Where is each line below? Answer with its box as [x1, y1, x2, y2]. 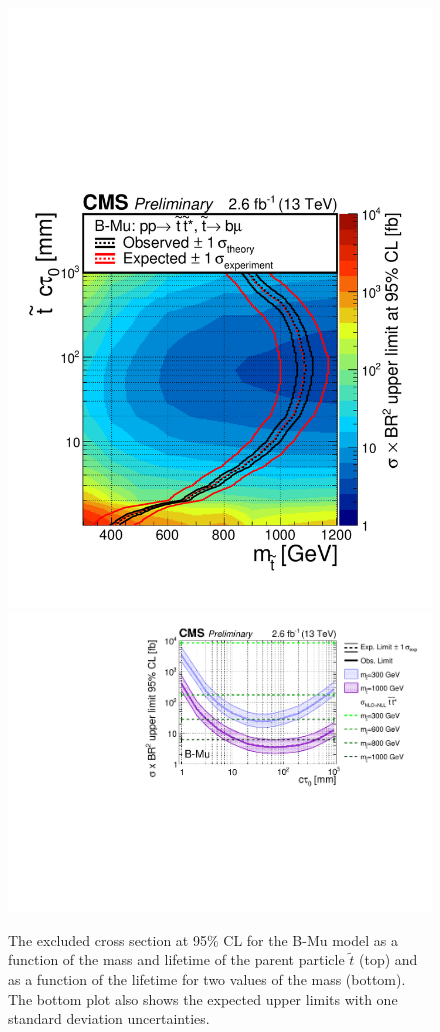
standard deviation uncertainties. [8, 1008, 210, 1029]
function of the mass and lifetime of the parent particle [8, 949, 345, 970]
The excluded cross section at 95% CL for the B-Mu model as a [8, 929, 398, 950]
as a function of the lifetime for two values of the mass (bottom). [8, 968, 406, 989]
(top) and [359, 949, 418, 970]
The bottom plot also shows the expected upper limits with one [8, 988, 398, 1009]
